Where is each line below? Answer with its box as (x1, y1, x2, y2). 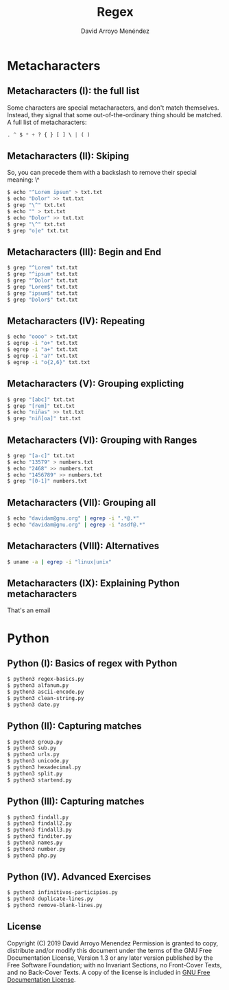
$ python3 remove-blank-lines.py (7, 902, 103, 909)
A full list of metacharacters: (7, 118, 87, 126)
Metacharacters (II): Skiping (7, 150, 130, 162)
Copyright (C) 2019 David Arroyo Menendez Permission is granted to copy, (7, 939, 219, 947)
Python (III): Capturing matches (7, 796, 145, 808)
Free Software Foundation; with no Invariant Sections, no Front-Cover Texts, (7, 961, 222, 969)
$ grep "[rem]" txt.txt (7, 402, 75, 409)
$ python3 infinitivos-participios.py (7, 889, 118, 896)
